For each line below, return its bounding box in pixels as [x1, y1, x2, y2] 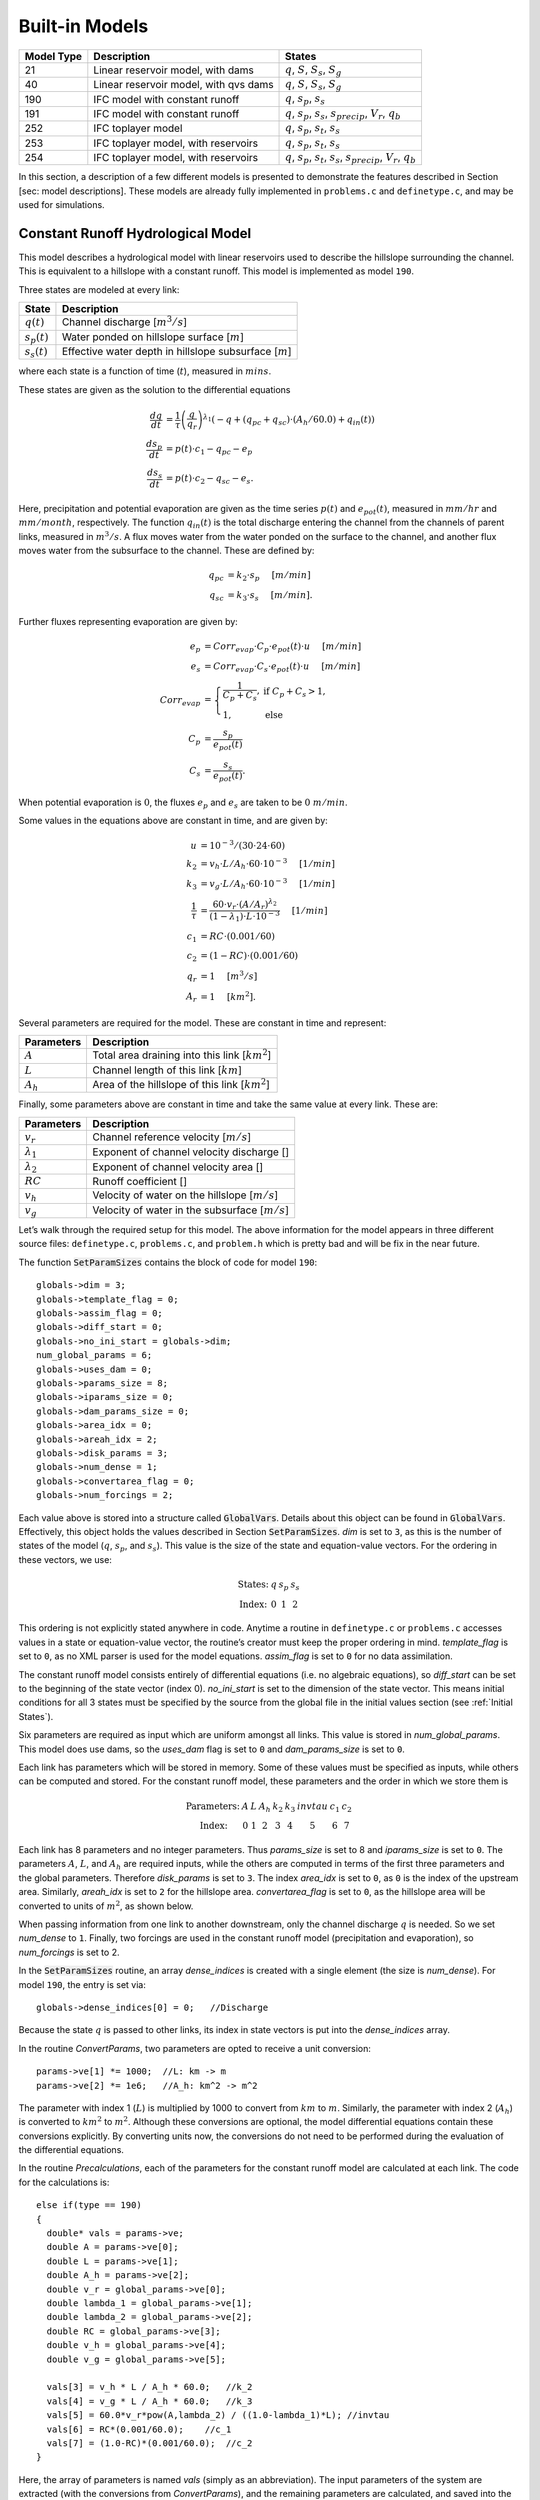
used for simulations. [18, 199, 105, 211]
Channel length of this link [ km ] [92, 1063, 242, 1077]
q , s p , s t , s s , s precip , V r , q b [285, 150, 417, 166]
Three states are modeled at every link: [18, 283, 180, 295]
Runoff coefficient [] [92, 1175, 187, 1189]
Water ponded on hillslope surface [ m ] [61, 330, 245, 344]
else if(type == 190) [36, 2200, 142, 2211]
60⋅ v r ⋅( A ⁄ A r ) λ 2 [212, 896, 277, 912]
